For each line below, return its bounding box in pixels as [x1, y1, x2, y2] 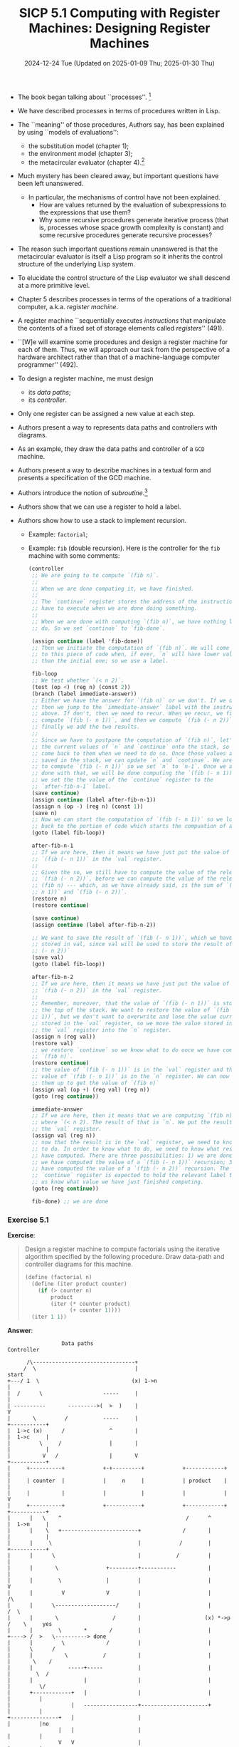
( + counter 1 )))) [70, 1307, 121, 1314]
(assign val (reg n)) [31, 1132, 96, 1139]
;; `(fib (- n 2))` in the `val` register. [31, 987, 163, 994]
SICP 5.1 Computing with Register [18, 5, 221, 21]
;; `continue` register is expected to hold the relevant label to [31, 1172, 236, 1179]
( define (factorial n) [24, 1274, 92, 1281]
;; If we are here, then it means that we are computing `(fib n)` [31, 1112, 236, 1119]
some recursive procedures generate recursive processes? [38, 231, 213, 239]
